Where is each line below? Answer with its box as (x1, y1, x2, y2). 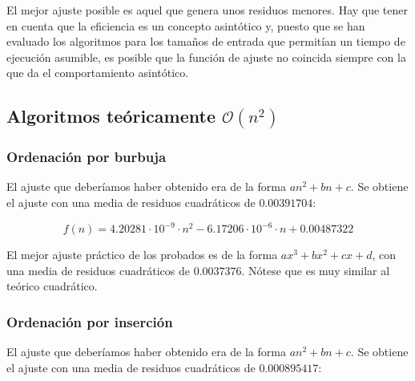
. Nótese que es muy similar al (241, 261, 390, 278)
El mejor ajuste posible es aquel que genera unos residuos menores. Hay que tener (6, 2, 409, 18)
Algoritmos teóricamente (6, 103, 216, 128)
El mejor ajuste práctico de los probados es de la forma (6, 246, 278, 263)
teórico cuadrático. (6, 278, 98, 294)
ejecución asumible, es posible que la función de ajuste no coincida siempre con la (6, 48, 406, 65)
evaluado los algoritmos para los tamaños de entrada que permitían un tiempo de (6, 33, 405, 50)
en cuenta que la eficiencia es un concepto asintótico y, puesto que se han (6, 17, 365, 34)
